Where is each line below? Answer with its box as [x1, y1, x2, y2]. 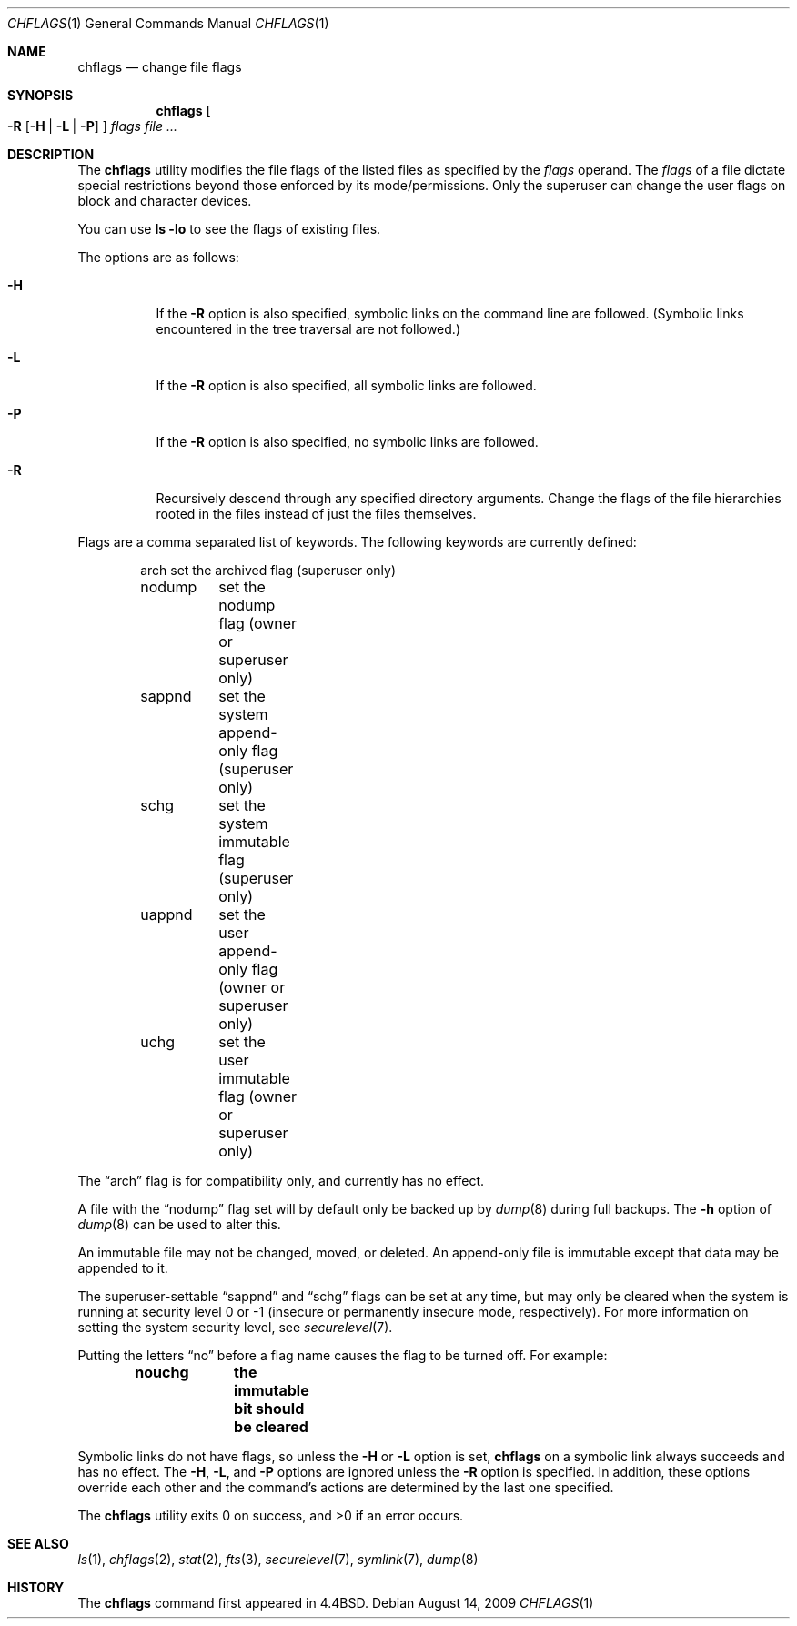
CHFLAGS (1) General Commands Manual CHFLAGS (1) [7, 15, 329, 31]
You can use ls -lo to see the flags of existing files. [77, 221, 381, 237]
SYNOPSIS [7, 87, 74, 103]
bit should [234, 1399, 305, 1418]
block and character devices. [77, 193, 252, 208]
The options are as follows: [77, 249, 239, 265]
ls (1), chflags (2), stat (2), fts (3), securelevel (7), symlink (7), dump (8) [77, 1551, 479, 1567]
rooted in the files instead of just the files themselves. [156, 506, 477, 521]
